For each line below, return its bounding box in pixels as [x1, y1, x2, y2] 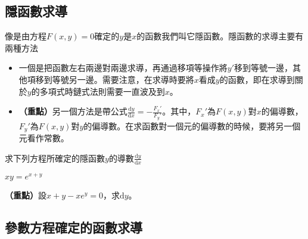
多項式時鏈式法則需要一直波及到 [39, 85, 165, 97]
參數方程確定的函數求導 [5, 218, 142, 236]
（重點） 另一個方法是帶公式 [18, 105, 127, 117]
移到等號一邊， [234, 61, 293, 74]
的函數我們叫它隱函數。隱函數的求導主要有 [136, 30, 304, 42]
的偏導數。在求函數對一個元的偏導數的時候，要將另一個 [83, 119, 301, 132]
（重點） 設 [5, 188, 46, 201]
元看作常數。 [18, 132, 69, 144]
